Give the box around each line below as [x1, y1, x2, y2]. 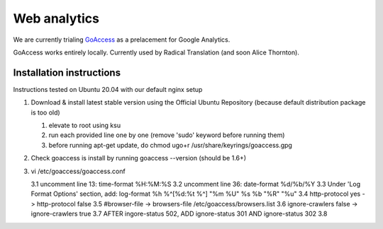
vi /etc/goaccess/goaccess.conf [30, 167, 126, 175]
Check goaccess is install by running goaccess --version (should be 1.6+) [30, 154, 247, 163]
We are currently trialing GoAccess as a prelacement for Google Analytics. [13, 35, 231, 44]
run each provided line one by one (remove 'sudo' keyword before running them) [48, 131, 285, 139]
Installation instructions [13, 66, 121, 78]
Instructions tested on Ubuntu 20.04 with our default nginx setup [13, 85, 203, 93]
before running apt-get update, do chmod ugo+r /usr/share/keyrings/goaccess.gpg [48, 141, 292, 149]
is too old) [30, 108, 60, 117]
